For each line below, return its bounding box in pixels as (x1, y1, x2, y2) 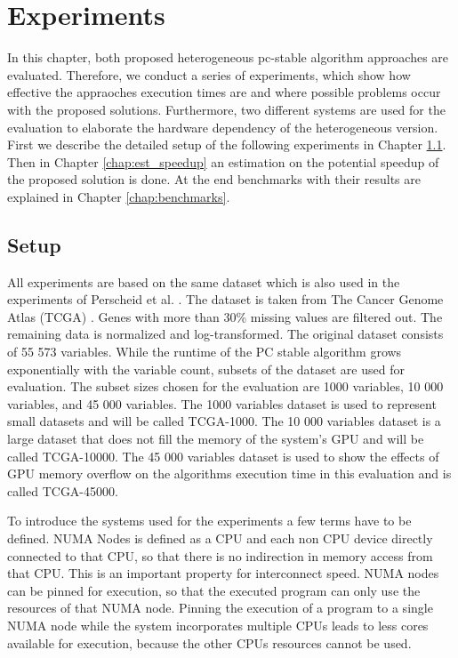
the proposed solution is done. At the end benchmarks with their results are (7, 170, 421, 189)
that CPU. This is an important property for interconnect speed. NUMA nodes (7, 564, 439, 582)
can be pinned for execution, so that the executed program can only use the (7, 581, 421, 599)
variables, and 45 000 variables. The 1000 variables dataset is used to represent (7, 394, 437, 413)
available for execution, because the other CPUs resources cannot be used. (7, 633, 412, 652)
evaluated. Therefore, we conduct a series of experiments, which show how (7, 65, 411, 84)
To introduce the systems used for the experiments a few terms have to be (7, 511, 412, 530)
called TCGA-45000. (7, 481, 118, 500)
